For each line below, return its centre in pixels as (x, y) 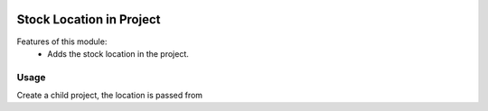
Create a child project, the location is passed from (110, 96)
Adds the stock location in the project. (118, 53)
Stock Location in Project (89, 19)
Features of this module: (62, 42)
